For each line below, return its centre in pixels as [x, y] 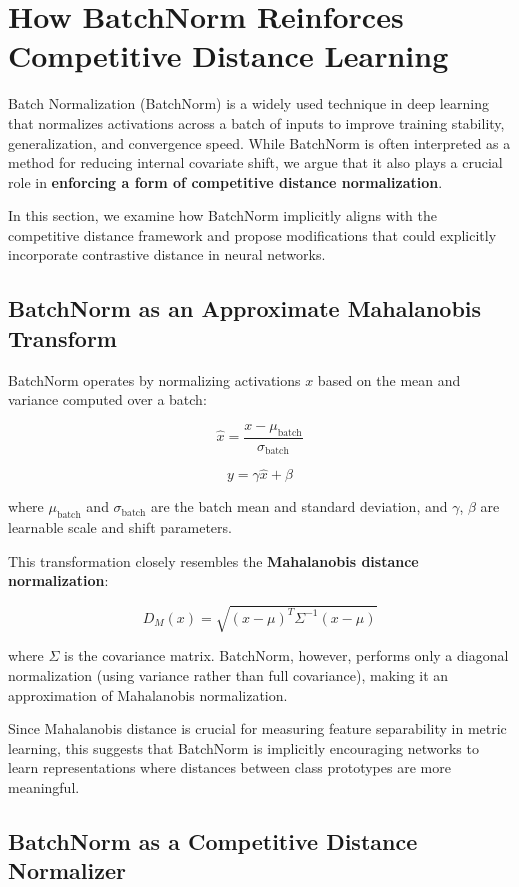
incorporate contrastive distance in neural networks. [167, 254]
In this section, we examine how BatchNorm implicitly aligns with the [222, 215]
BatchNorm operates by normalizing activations [154, 379]
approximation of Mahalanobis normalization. [148, 694]
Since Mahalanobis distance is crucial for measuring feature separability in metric [257, 728]
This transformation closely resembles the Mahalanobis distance [213, 560]
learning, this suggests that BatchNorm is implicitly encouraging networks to [243, 747]
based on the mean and [389, 379]
